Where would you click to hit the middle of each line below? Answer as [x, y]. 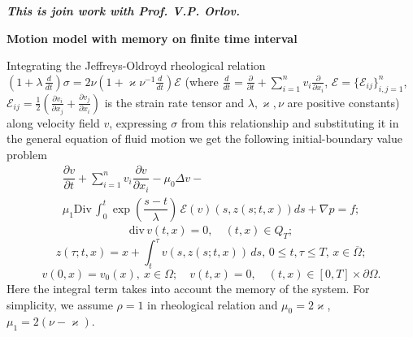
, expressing [138, 122]
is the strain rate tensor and [174, 102]
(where [202, 81]
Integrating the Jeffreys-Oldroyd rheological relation [136, 65]
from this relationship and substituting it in [290, 122]
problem [27, 154]
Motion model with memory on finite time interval [152, 38]
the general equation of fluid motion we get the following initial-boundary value [205, 138]
